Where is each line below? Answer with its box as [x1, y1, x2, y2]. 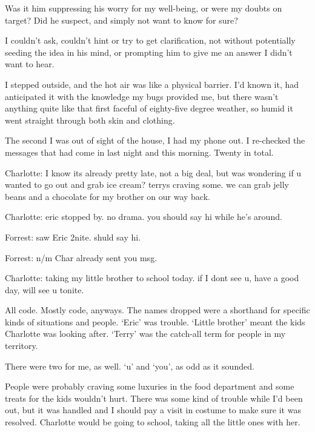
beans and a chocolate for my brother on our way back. [5, 190, 210, 202]
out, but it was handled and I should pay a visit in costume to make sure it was [5, 404, 301, 416]
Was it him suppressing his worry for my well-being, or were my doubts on [5, 2, 282, 14]
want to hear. [5, 58, 55, 70]
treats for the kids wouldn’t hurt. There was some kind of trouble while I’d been [5, 391, 303, 404]
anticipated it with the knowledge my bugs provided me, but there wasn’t [5, 90, 279, 102]
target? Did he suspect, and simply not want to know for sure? [5, 13, 238, 26]
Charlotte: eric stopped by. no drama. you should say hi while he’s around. [5, 210, 282, 223]
